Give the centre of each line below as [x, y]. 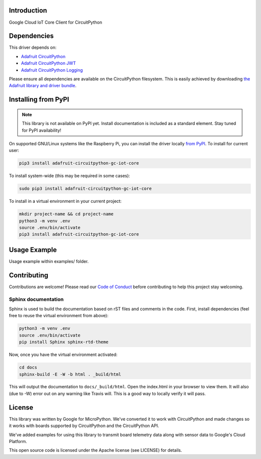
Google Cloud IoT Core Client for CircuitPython [56, 22]
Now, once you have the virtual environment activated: [63, 355]
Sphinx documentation [36, 299]
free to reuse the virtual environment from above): [59, 316]
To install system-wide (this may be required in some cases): [70, 176]
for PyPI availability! [42, 130]
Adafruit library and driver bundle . [43, 86]
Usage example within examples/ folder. [49, 261]
